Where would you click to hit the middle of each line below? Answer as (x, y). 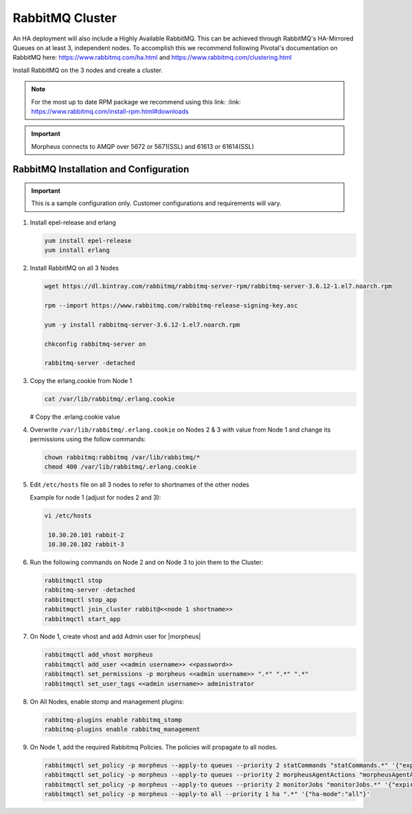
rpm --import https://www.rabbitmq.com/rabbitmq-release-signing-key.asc (171, 305)
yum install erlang (77, 250)
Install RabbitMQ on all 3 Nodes (75, 268)
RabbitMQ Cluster (65, 18)
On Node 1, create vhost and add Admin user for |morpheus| (115, 637)
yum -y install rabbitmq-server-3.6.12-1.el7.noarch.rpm (142, 325)
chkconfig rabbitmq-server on (95, 344)
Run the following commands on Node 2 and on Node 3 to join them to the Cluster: (147, 562)
